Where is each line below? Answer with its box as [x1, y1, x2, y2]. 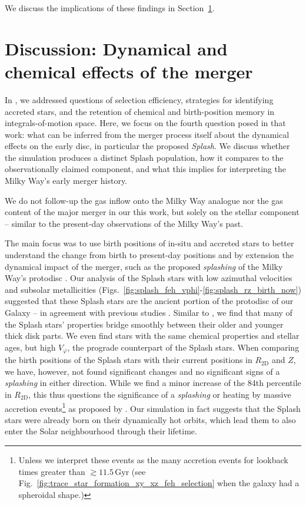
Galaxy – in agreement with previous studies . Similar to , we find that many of [5, 306, 292, 318]
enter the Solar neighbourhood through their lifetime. [5, 425, 197, 437]
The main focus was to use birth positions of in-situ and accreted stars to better [5, 237, 294, 249]
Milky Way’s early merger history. [5, 174, 127, 187]
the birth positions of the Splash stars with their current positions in [5, 354, 252, 366]
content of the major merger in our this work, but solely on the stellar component [5, 206, 300, 218]
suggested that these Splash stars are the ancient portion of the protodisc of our [5, 295, 294, 307]
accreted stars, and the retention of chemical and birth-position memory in [5, 105, 275, 117]
